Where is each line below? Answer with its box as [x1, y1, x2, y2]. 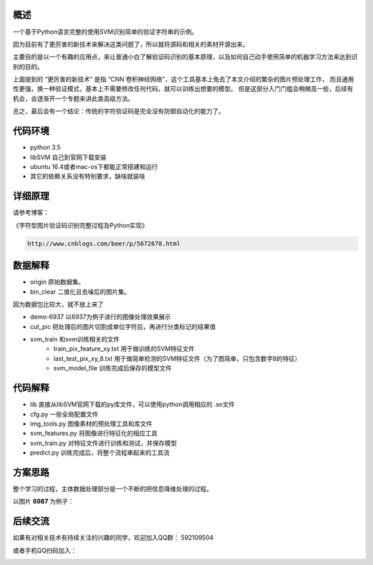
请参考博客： [12, 208, 50, 217]
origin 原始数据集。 [30, 278, 85, 286]
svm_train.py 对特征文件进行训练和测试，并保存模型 [30, 439, 178, 447]
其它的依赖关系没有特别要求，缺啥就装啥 [30, 172, 145, 181]
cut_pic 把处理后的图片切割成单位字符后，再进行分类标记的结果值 [30, 322, 216, 330]
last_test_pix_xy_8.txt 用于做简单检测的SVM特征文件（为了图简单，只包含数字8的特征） [53, 354, 301, 362]
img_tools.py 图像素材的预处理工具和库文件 [30, 419, 153, 428]
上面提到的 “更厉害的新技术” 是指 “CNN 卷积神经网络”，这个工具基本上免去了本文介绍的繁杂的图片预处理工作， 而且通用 [12, 75, 354, 83]
